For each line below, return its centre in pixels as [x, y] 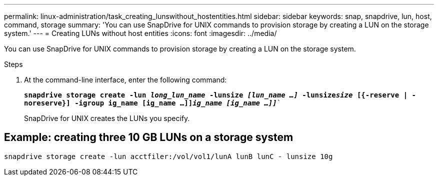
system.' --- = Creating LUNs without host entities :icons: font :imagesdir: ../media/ [140, 33]
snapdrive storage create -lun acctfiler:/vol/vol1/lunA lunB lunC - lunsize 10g [168, 156]
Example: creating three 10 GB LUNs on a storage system [149, 137]
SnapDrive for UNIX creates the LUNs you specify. [107, 118]
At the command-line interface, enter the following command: [125, 80]
